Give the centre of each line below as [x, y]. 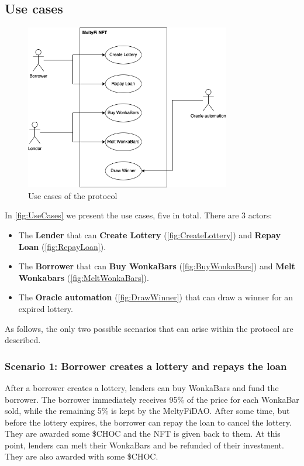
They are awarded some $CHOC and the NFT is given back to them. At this [143, 434]
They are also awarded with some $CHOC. [82, 456]
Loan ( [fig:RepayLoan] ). [62, 246]
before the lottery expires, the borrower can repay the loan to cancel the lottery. [148, 422]
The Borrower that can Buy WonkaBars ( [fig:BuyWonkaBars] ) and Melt [157, 266]
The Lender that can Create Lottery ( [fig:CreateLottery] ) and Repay [149, 234]
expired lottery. [46, 308]
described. [23, 340]
